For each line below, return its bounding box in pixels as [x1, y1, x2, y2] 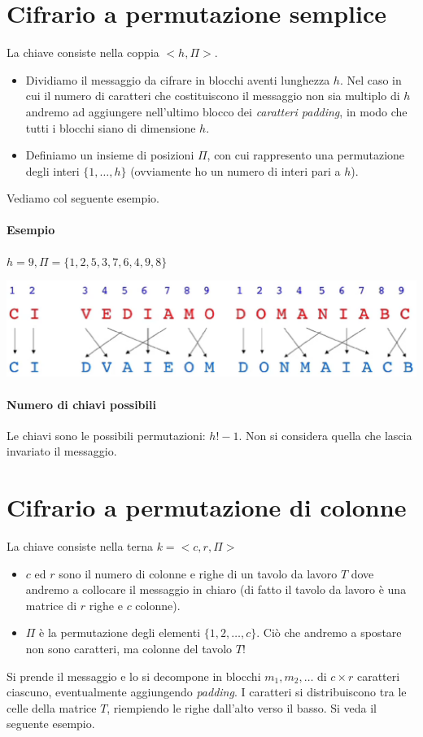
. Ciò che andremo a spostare [256, 624, 402, 641]
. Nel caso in [339, 71, 402, 88]
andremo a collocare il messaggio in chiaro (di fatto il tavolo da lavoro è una [25, 581, 407, 598]
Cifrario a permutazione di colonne [7, 491, 407, 524]
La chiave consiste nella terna [7, 538, 154, 555]
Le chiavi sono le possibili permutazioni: [7, 426, 206, 443]
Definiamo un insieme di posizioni [25, 146, 194, 164]
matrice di [25, 596, 77, 613]
